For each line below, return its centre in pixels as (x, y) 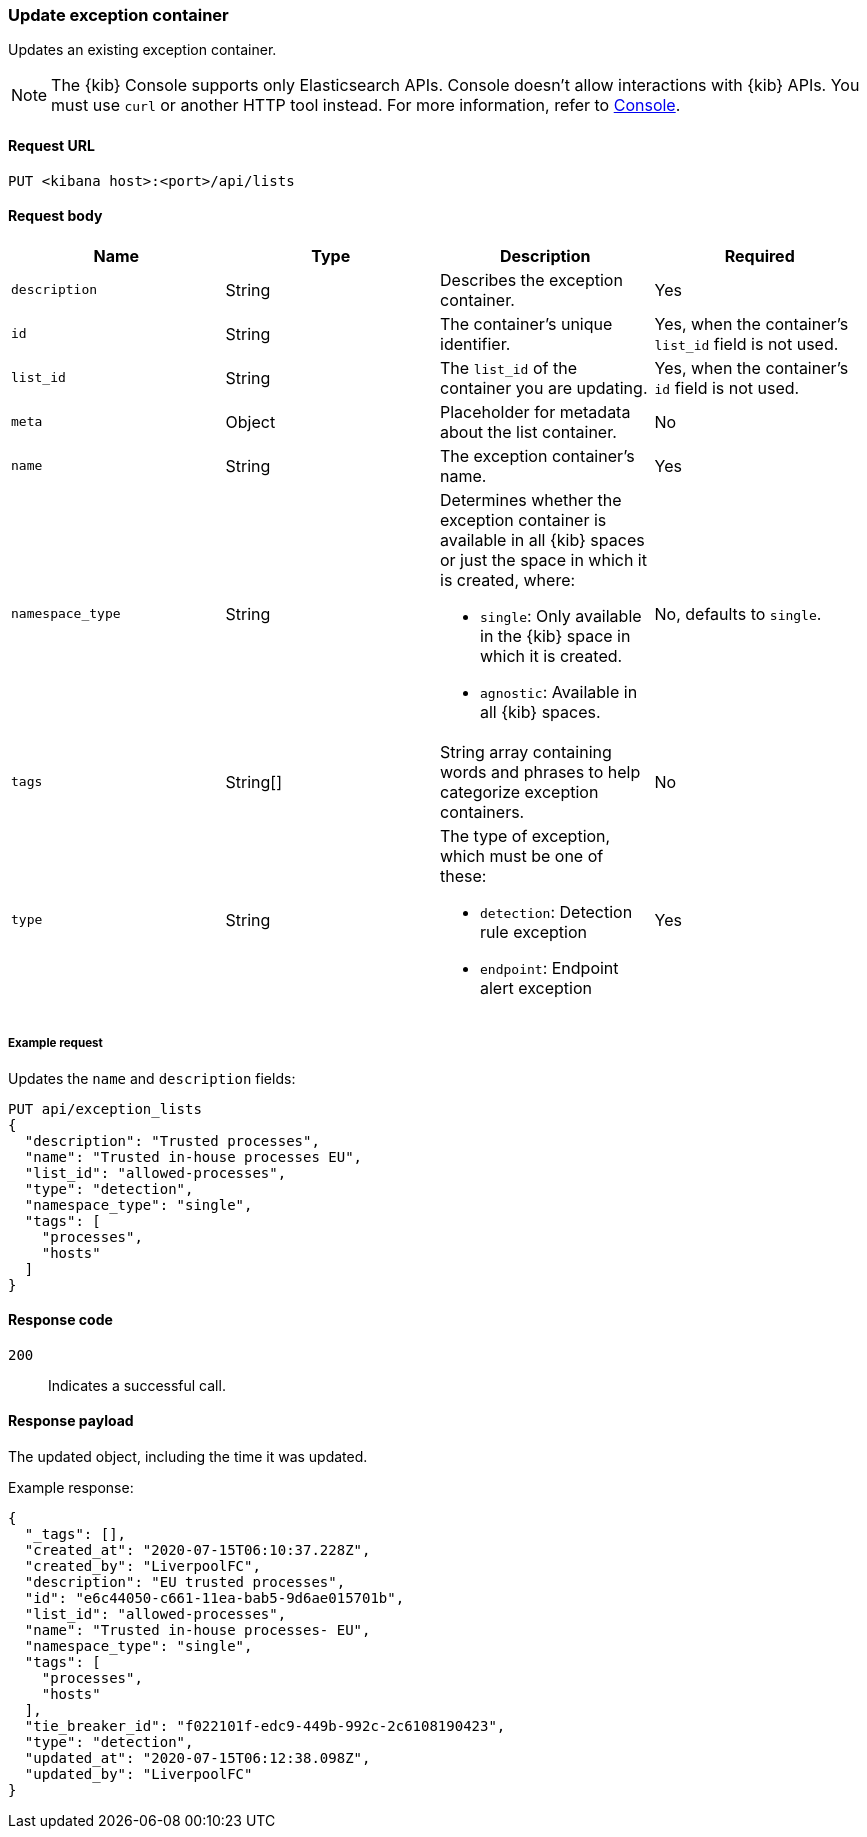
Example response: (71, 1488)
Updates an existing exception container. (142, 50)
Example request (55, 1043)
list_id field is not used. (746, 343)
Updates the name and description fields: (152, 1078)
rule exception (533, 931)
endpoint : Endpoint (549, 967)
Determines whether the (531, 499)
